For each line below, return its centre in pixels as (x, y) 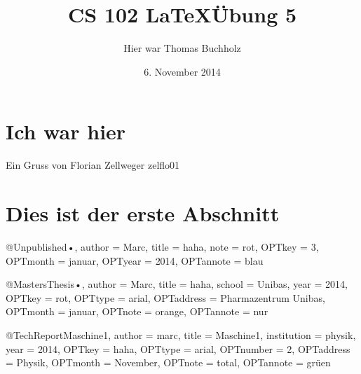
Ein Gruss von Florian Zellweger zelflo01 (93, 165)
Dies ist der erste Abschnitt (143, 213)
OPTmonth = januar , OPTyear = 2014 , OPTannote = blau (135, 260)
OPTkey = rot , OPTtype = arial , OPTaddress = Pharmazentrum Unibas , (165, 297)
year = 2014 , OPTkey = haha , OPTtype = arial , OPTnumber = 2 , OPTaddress (178, 348)
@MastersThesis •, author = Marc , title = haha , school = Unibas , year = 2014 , (177, 284)
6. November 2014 (182, 71)
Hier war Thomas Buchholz (182, 48)
